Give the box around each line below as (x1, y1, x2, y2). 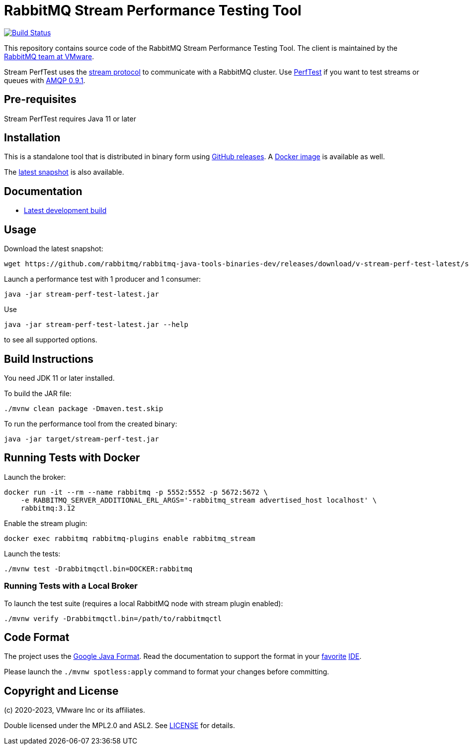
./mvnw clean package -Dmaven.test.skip (4, 404, 163, 413)
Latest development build (24, 206, 107, 215)
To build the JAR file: (4, 389, 72, 398)
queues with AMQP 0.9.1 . (4, 76, 85, 85)
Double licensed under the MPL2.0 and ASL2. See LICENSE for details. (4, 721, 235, 730)
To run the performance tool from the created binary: (4, 419, 177, 428)
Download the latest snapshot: (4, 244, 103, 253)
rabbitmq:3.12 (20, 504, 76, 512)
